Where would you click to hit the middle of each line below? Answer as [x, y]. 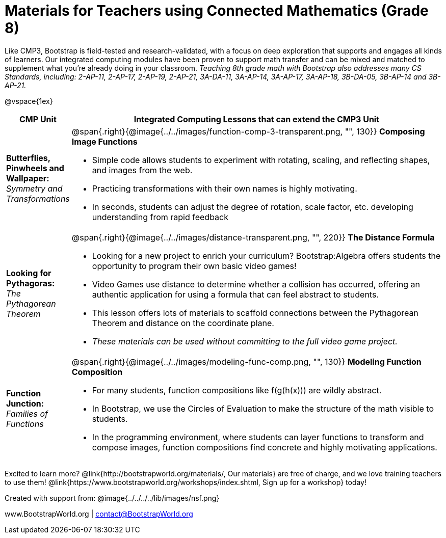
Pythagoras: [31, 283]
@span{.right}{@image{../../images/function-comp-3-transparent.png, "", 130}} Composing [248, 131]
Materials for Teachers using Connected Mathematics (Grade [217, 11]
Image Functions [104, 141]
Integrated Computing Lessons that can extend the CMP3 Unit [257, 119]
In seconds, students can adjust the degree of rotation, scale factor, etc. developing [253, 207]
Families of [27, 413]
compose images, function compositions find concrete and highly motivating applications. [265, 447]
